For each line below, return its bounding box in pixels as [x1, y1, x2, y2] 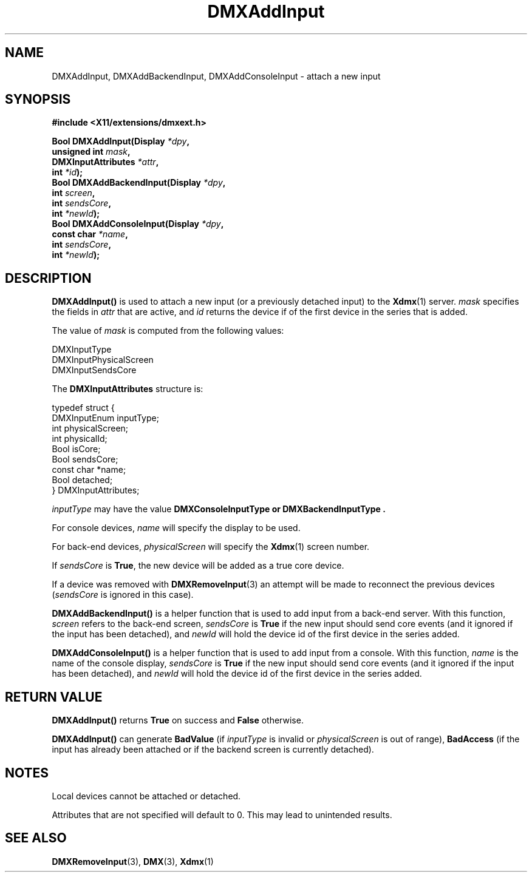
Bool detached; [52, 475, 113, 486]
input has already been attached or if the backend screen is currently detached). [52, 744, 374, 755]
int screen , [52, 188, 95, 198]
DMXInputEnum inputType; [52, 413, 159, 424]
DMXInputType [52, 344, 112, 355]
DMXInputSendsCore [52, 365, 137, 376]
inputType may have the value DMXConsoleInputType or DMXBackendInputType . [52, 504, 386, 515]
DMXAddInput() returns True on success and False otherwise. [52, 715, 304, 726]
